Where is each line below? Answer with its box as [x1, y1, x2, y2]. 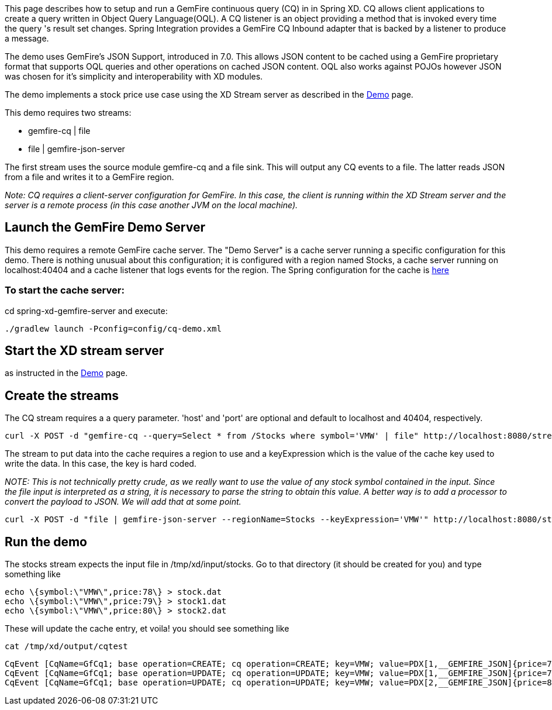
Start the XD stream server [5, 343, 164, 359]
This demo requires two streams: [5, 108, 132, 118]
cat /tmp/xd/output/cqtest [5, 642, 128, 652]
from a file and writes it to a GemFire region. [5, 172, 174, 182]
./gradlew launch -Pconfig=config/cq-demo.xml [5, 323, 222, 333]
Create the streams [5, 388, 119, 403]
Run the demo [5, 534, 88, 549]
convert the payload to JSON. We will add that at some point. [5, 497, 241, 507]
